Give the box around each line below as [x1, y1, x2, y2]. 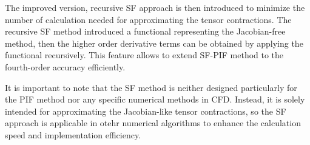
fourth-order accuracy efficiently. [5, 60, 126, 73]
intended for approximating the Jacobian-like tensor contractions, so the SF [5, 104, 286, 117]
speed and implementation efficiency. [5, 128, 141, 141]
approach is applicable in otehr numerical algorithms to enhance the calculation [5, 116, 301, 129]
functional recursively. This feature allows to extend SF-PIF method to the [5, 49, 284, 61]
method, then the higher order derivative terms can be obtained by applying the [5, 36, 303, 49]
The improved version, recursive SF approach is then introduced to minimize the [5, 1, 305, 13]
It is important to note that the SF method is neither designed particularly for [5, 81, 297, 93]
